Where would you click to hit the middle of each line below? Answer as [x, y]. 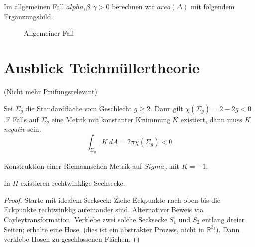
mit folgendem [212, 6]
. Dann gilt [167, 108]
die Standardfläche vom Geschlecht [79, 108]
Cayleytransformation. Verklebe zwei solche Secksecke [86, 219]
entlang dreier [223, 219]
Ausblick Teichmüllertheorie [102, 67]
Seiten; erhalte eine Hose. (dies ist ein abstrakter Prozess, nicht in [104, 229]
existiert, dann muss [211, 119]
